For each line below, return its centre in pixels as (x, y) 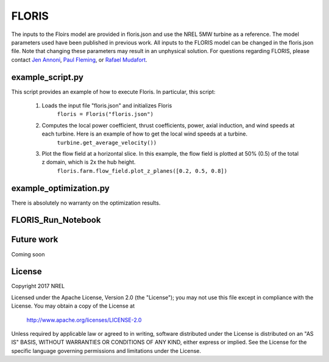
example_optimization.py (60, 188)
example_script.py (47, 77)
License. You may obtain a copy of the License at (73, 306)
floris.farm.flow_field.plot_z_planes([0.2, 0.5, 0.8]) (142, 171)
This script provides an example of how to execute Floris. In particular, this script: (113, 92)
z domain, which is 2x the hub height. (89, 162)
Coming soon (28, 254)
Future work (35, 240)
